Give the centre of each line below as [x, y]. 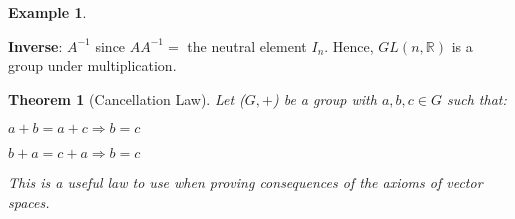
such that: [476, 98]
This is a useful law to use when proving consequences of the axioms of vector [245, 182]
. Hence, [349, 45]
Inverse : [35, 45]
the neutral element [247, 45]
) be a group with [324, 98]
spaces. [29, 201]
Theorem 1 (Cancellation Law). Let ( [126, 98]
